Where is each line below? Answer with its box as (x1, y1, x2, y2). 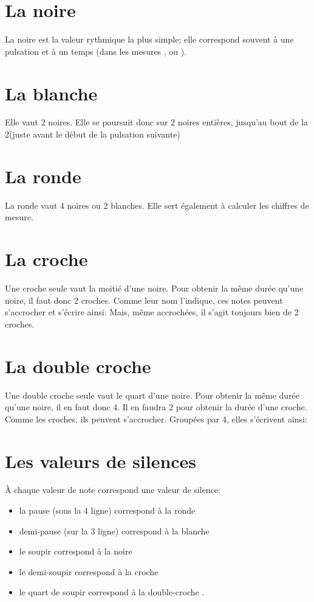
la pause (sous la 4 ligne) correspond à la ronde (19, 504, 196, 517)
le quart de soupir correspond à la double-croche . (19, 586, 205, 598)
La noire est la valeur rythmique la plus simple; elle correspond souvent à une (5, 33, 294, 46)
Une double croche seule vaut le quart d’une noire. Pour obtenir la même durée (5, 388, 300, 401)
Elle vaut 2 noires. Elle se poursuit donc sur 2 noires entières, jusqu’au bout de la (5, 116, 308, 128)
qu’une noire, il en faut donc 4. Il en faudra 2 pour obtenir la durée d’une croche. (5, 401, 307, 413)
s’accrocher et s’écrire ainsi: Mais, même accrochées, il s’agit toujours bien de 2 (5, 306, 299, 318)
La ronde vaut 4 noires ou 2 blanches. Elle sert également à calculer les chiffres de (5, 198, 309, 211)
